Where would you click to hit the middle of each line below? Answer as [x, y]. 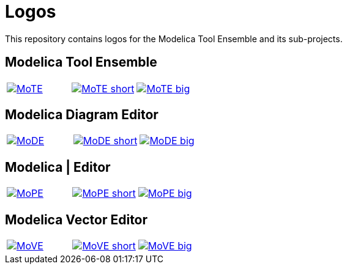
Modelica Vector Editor [76, 219]
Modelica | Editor [58, 167]
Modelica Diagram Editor [82, 115]
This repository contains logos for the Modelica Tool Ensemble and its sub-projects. [174, 39]
